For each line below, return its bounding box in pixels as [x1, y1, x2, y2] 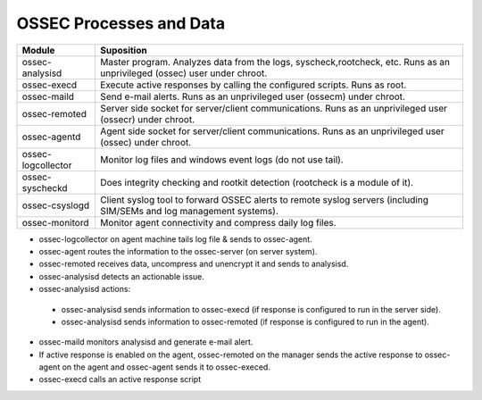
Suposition [99, 44, 147, 56]
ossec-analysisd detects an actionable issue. [38, 271, 205, 281]
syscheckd [21, 181, 68, 194]
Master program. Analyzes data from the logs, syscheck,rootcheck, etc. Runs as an [99, 55, 451, 68]
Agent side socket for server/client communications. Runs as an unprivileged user [99, 125, 445, 137]
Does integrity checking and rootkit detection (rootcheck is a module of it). [99, 176, 414, 188]
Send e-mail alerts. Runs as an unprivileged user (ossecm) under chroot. [99, 90, 406, 103]
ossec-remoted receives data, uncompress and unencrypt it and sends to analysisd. [38, 259, 349, 270]
